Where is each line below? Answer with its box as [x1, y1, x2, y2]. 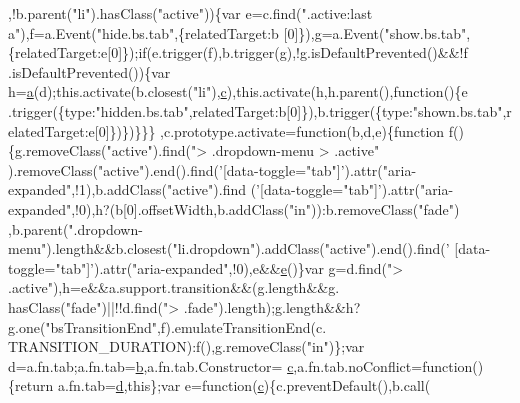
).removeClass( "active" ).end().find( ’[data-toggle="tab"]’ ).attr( [8, 159, 383, 180]
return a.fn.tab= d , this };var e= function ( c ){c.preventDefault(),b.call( [15, 375, 431, 396]
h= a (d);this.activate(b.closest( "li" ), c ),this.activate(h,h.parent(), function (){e [8, 81, 468, 102]
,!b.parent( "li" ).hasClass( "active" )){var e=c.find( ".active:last [8, 3, 373, 23]
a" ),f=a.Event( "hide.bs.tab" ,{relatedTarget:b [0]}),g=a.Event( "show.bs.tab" [8, 22, 467, 43]
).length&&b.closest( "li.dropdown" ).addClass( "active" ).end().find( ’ [46, 238, 450, 259]
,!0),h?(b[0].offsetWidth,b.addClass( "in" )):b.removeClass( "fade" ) [71, 198, 460, 219]
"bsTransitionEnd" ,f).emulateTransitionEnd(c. [45, 316, 327, 337]
